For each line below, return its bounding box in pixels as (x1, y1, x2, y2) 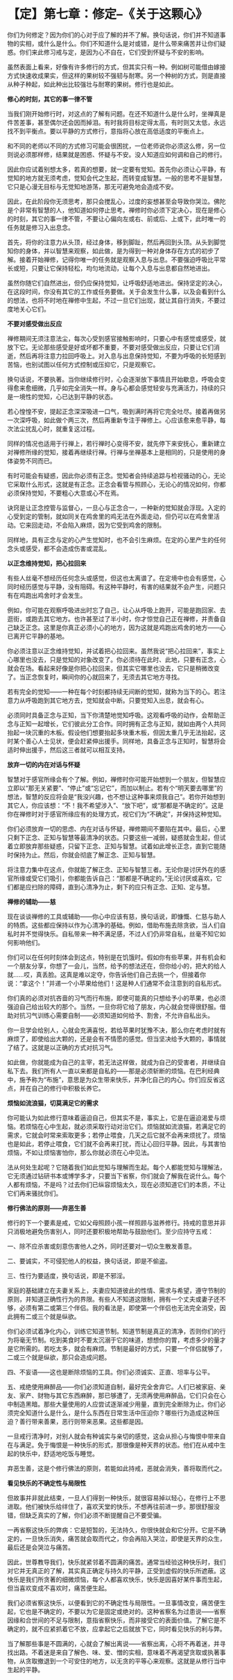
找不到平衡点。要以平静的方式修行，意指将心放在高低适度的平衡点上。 (7, 126, 208, 135)
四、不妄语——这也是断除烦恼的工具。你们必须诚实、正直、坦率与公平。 (7, 1368, 211, 1376)
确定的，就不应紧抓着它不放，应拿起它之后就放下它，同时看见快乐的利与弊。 (7, 1624, 226, 1633)
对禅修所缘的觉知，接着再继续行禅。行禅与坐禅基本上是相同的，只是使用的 (7, 448, 220, 456)
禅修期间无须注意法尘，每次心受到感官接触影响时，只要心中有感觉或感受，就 (7, 334, 226, 342)
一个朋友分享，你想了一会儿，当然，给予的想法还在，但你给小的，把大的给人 (7, 961, 226, 970)
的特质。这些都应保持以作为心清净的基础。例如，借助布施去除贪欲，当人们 (7, 921, 220, 929)
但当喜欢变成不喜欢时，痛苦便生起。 (7, 1584, 111, 1592)
